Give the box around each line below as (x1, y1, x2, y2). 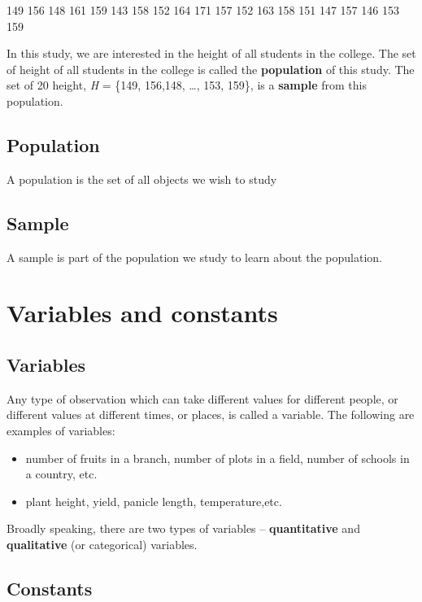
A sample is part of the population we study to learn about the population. (7, 248, 382, 265)
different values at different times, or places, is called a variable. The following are (7, 406, 415, 423)
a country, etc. (25, 465, 98, 482)
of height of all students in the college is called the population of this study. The (7, 60, 415, 77)
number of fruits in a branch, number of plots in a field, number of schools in (25, 449, 410, 466)
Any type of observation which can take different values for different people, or (7, 390, 398, 407)
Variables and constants (7, 296, 278, 329)
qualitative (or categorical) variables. (7, 535, 198, 552)
